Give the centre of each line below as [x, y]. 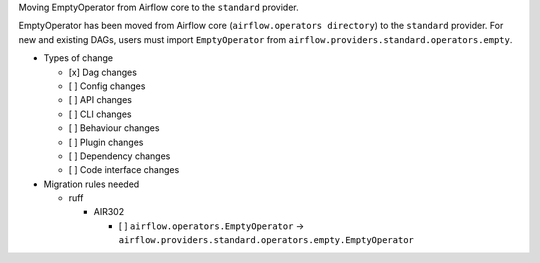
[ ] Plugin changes [106, 142]
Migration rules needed [91, 184]
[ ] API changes [100, 100]
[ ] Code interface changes [124, 170]
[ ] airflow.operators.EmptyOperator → [211, 226]
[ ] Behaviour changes [114, 128]
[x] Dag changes [102, 72]
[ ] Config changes [107, 86]
